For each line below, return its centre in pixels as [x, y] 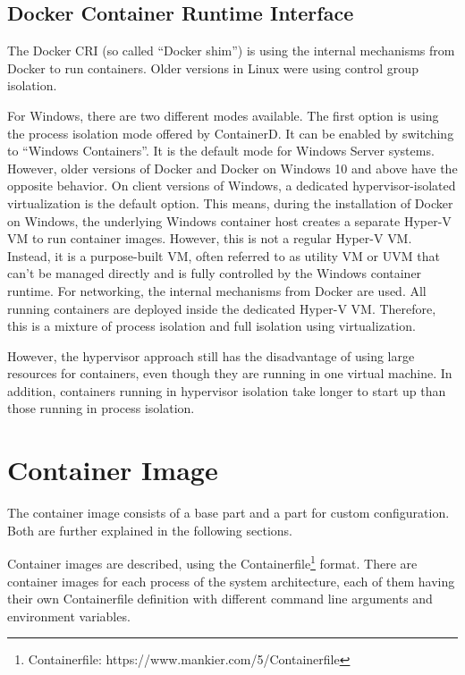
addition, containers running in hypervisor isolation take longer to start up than [227, 390]
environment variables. [69, 616]
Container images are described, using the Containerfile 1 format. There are [212, 562]
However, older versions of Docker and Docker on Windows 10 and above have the [232, 168]
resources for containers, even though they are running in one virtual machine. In [230, 373]
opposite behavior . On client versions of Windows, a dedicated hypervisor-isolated [232, 186]
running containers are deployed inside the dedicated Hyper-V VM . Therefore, [222, 308]
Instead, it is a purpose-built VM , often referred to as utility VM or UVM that [224, 255]
